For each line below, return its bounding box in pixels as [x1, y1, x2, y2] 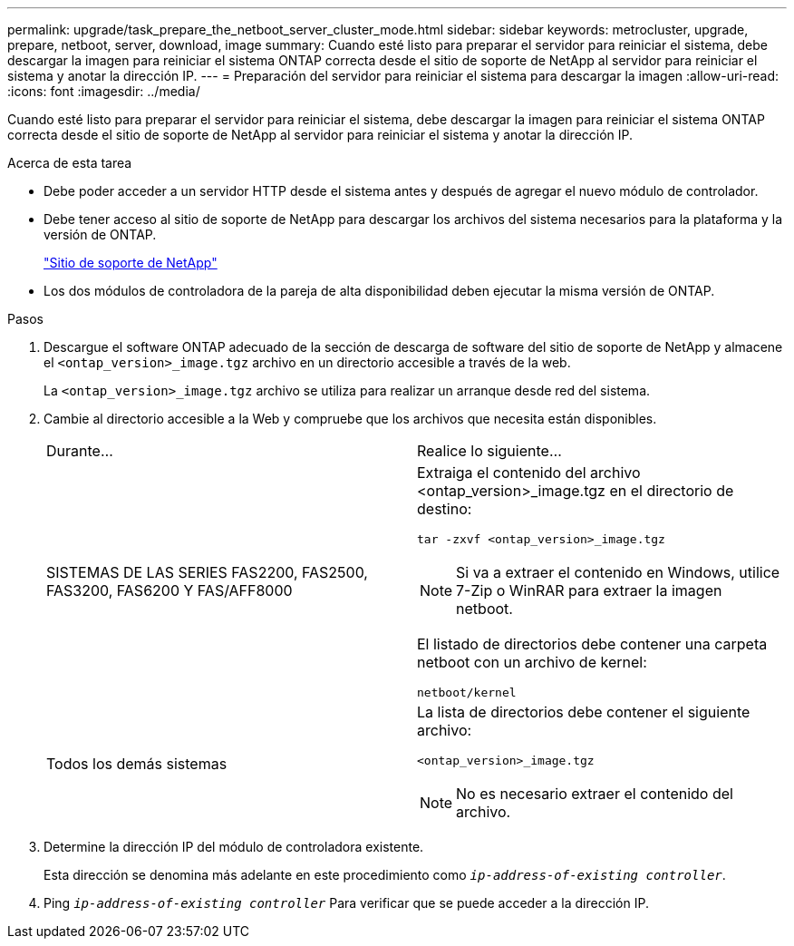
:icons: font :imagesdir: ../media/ [7, 83, 200, 99]
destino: [417, 500, 472, 518]
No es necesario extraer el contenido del [456, 785, 733, 803]
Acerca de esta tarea [7, 155, 132, 171]
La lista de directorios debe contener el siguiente [417, 703, 750, 721]
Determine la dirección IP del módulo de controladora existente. [44, 839, 424, 854]
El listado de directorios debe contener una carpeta [417, 635, 768, 653]
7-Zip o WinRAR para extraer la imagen [456, 581, 722, 600]
